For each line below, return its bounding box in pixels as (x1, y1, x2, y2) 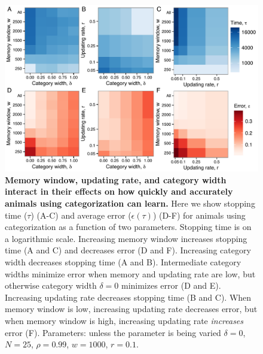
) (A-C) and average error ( (30, 208, 131, 221)
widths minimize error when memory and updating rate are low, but (5, 267, 256, 280)
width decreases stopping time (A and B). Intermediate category (5, 256, 241, 268)
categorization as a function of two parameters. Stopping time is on (5, 220, 252, 233)
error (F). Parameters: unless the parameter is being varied (5, 326, 221, 338)
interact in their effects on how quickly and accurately (5, 185, 233, 198)
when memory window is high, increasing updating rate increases (5, 314, 244, 326)
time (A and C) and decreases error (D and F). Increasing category (5, 244, 251, 256)
